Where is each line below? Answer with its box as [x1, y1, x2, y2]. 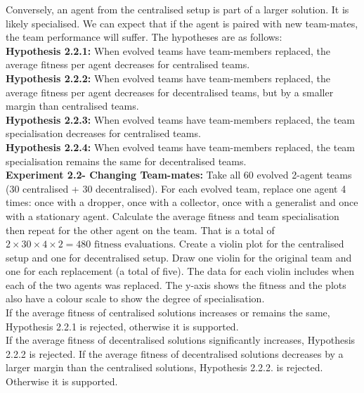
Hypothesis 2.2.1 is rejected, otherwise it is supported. [6, 318, 239, 333]
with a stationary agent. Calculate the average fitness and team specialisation [6, 208, 339, 223]
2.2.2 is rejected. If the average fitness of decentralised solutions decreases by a [6, 346, 344, 361]
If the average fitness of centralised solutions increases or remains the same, [6, 305, 330, 320]
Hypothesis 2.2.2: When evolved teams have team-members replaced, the [6, 70, 331, 85]
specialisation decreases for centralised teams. [6, 126, 201, 141]
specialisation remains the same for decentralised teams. [6, 153, 247, 168]
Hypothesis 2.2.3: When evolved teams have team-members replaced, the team [6, 112, 356, 127]
